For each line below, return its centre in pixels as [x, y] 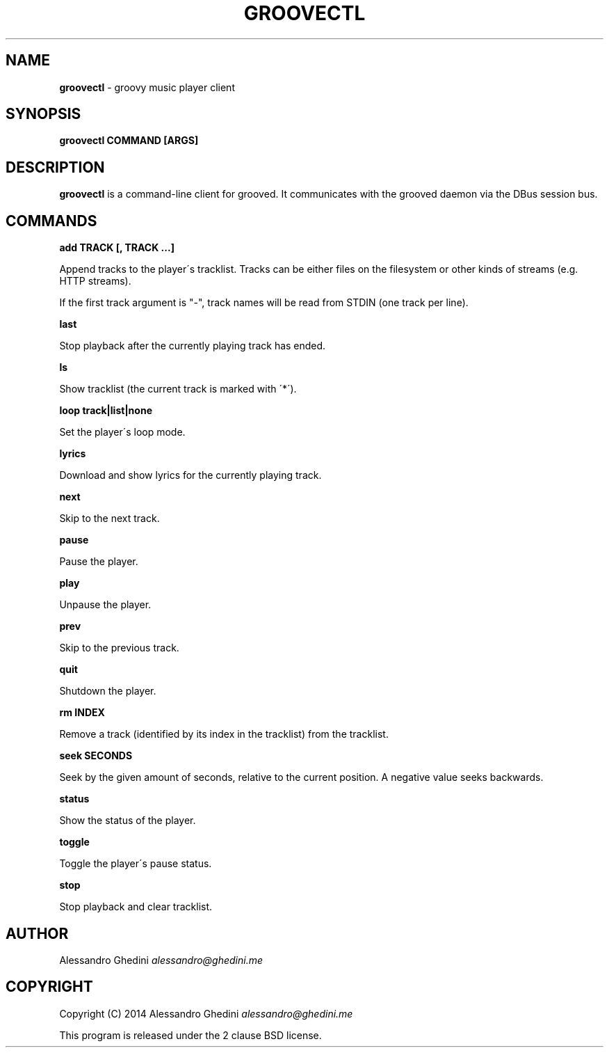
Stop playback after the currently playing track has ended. [193, 346]
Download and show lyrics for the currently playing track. [190, 475]
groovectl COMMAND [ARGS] [129, 141]
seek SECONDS [96, 756]
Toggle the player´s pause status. [136, 864]
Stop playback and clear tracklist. [136, 907]
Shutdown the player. [108, 691]
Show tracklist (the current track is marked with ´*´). [178, 389]
